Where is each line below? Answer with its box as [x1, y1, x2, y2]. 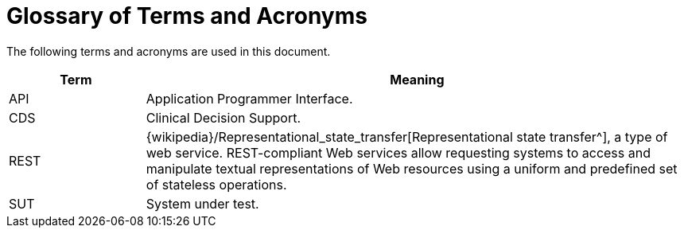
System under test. [146, 195, 259, 212]
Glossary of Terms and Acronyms [6, 2, 367, 29]
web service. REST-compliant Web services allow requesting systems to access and [146, 144, 651, 161]
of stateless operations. [146, 176, 287, 193]
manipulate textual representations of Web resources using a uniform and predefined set [146, 160, 678, 177]
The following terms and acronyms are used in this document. [6, 44, 331, 58]
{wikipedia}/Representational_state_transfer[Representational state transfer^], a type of [146, 128, 668, 145]
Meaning [390, 71, 445, 88]
